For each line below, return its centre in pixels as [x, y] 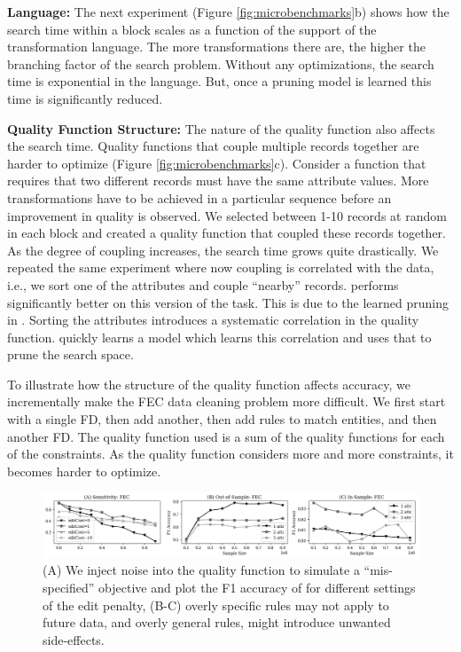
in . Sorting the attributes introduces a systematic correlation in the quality [213, 320]
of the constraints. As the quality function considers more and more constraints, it [230, 454]
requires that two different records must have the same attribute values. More [218, 181]
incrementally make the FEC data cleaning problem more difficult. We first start [227, 401]
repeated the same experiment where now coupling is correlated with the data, [221, 267]
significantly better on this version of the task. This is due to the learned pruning [228, 302]
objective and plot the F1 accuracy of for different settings [257, 587]
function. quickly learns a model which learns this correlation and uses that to [219, 337]
